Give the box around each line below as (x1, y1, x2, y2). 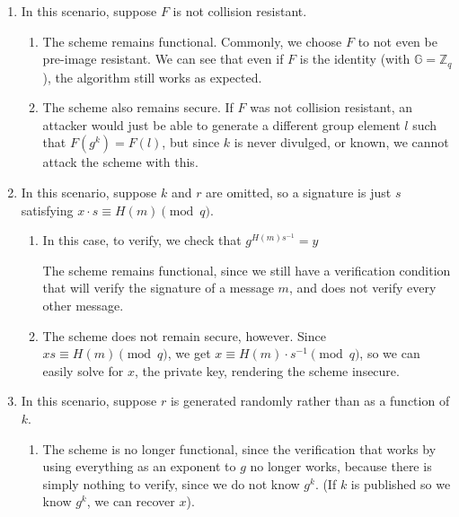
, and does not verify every (288, 278, 437, 297)
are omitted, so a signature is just (206, 183, 392, 202)
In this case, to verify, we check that (42, 231, 242, 250)
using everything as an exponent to (42, 457, 236, 476)
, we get (167, 344, 211, 363)
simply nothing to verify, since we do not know (42, 474, 300, 493)
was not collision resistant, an (250, 98, 412, 117)
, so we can (359, 344, 420, 363)
